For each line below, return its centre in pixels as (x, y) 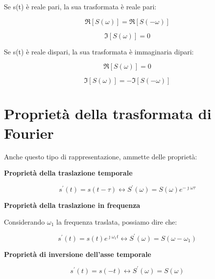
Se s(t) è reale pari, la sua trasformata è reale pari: (80, 6)
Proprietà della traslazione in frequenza (72, 205)
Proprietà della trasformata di (108, 114)
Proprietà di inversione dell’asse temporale (78, 254)
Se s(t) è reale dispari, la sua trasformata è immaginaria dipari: (99, 51)
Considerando (24, 221)
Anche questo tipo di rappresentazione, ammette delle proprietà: (101, 156)
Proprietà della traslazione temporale (68, 173)
